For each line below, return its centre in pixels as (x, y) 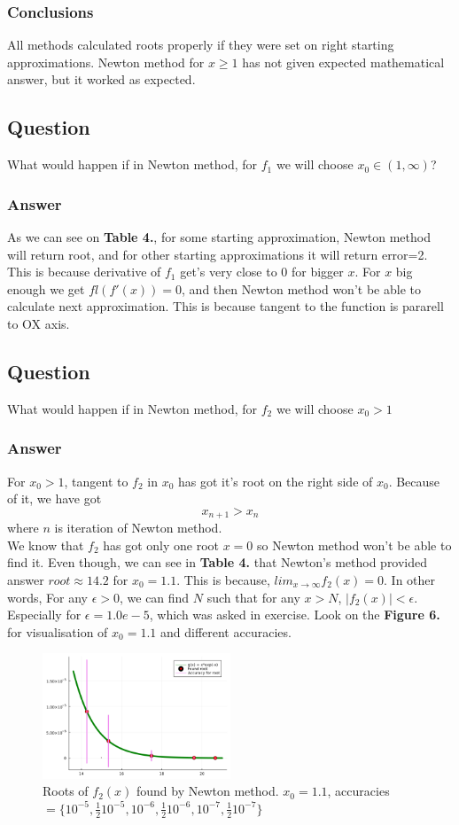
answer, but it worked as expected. (101, 79)
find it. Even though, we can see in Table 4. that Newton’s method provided (218, 562)
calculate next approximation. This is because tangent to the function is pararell (226, 306)
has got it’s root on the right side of (276, 481)
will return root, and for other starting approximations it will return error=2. (218, 254)
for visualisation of (58, 631)
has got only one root (161, 545)
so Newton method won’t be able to (354, 545)
